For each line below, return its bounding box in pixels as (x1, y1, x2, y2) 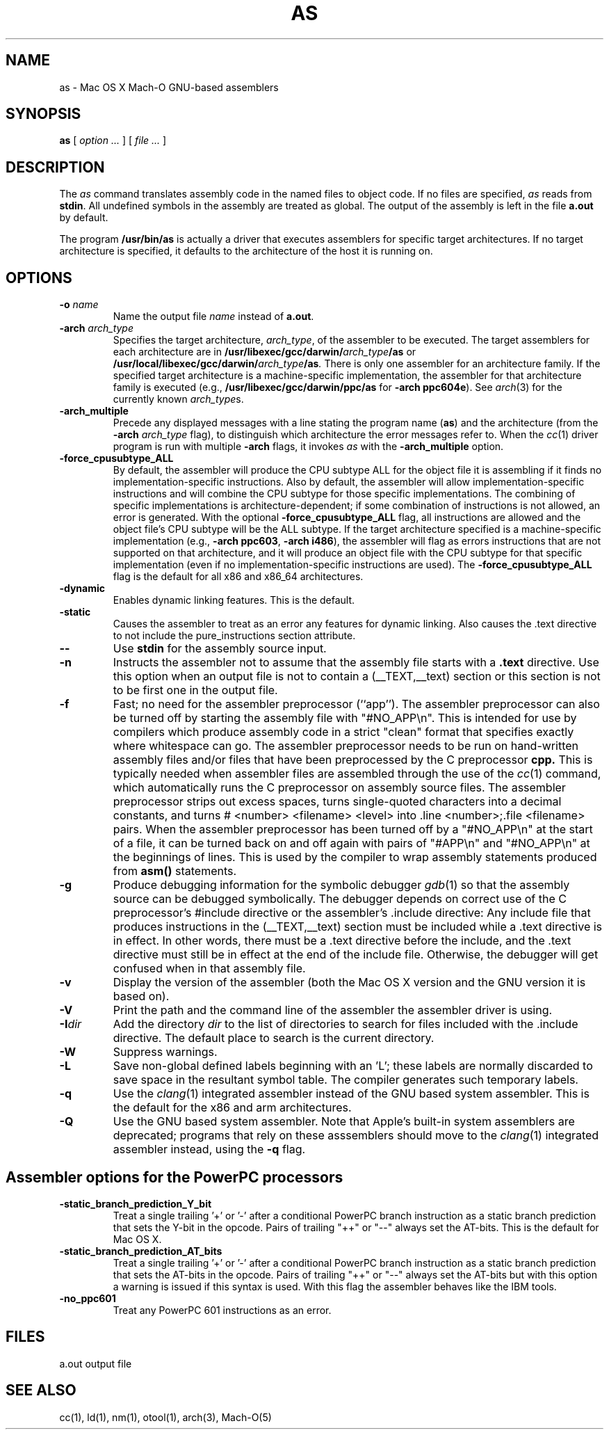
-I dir (59, 1017, 82, 1032)
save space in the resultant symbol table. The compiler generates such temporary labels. (113, 1073, 578, 1087)
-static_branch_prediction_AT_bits (59, 1244, 222, 1257)
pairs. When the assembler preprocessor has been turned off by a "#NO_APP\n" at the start (113, 822, 593, 837)
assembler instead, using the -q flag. (113, 1142, 306, 1157)
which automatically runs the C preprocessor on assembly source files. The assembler (113, 780, 566, 795)
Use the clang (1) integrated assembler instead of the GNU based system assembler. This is (113, 1087, 590, 1101)
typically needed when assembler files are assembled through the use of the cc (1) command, (113, 767, 601, 781)
